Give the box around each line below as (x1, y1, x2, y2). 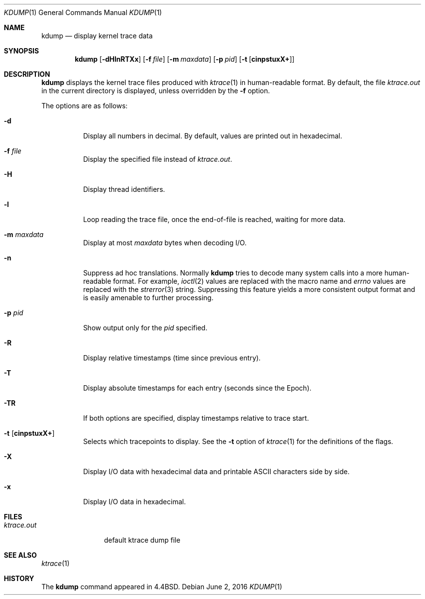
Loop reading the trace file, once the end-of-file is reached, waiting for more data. (83, 215, 345, 223)
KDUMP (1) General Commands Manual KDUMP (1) (4, 8, 162, 17)
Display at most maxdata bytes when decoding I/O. (83, 239, 247, 247)
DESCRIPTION (4, 70, 50, 78)
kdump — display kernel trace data (41, 32, 153, 40)
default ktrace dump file (104, 536, 180, 544)
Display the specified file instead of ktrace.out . (83, 155, 232, 163)
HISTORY (4, 574, 34, 582)
